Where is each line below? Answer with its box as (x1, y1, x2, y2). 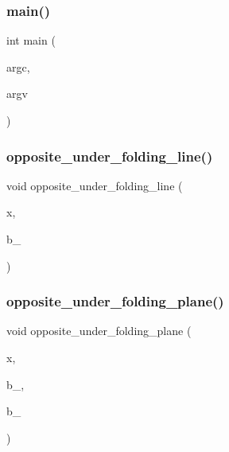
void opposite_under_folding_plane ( (6, 322, 192, 339)
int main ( (6, 32, 56, 49)
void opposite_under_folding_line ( (6, 177, 183, 193)
